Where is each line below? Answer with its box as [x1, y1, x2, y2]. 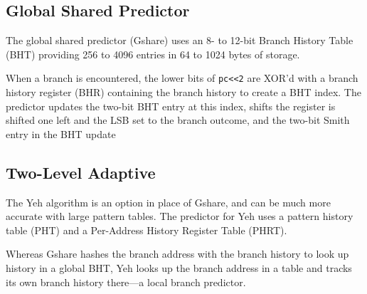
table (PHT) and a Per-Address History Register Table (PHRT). [6, 222, 287, 237]
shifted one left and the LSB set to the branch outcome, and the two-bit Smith [6, 112, 350, 127]
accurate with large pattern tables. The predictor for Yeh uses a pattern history [6, 209, 353, 224]
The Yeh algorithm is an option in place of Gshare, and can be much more [6, 194, 331, 209]
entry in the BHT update [6, 126, 116, 141]
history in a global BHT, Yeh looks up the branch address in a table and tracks [6, 261, 352, 275]
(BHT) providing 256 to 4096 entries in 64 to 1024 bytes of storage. [6, 46, 300, 61]
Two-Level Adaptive [6, 161, 156, 183]
